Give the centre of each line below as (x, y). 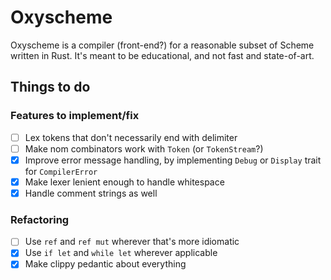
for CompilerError (61, 171)
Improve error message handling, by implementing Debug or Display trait (173, 160)
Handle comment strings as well (91, 193)
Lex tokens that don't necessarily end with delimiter (131, 137)
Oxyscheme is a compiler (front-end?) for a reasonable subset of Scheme (162, 45)
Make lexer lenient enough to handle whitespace (124, 182)
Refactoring (40, 219)
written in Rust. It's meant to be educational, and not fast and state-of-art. (162, 55)
